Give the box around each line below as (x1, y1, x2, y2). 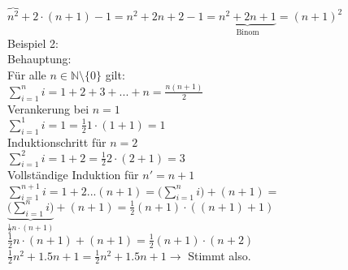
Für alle (7, 66, 46, 83)
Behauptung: (7, 50, 72, 67)
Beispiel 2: (7, 34, 59, 51)
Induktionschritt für (7, 133, 107, 150)
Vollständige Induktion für (7, 166, 139, 183)
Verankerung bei (7, 100, 89, 117)
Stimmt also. (188, 246, 251, 264)
